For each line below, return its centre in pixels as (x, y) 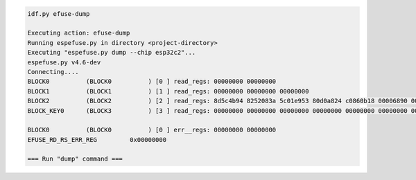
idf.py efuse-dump (59, 13)
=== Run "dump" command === (75, 159)
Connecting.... (53, 72)
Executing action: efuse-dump (79, 33)
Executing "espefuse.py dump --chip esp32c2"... (112, 53)
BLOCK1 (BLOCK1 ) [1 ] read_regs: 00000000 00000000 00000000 (168, 91)
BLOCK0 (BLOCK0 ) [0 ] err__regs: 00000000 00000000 (152, 130)
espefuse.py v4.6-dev (64, 62)
